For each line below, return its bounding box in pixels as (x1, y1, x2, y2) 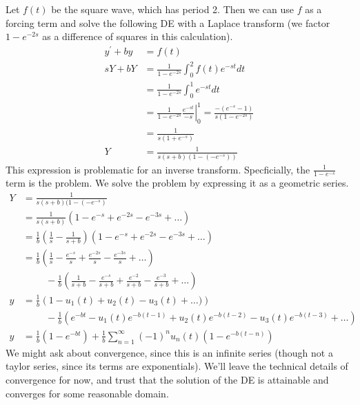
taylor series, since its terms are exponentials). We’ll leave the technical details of (6, 359, 348, 373)
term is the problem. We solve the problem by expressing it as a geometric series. (6, 176, 349, 190)
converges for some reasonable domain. (6, 386, 169, 400)
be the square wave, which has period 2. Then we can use (51, 2, 294, 16)
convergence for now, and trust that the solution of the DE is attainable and (6, 373, 329, 386)
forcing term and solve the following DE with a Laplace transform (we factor (6, 15, 330, 30)
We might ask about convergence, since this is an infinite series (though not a (6, 345, 333, 359)
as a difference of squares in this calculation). (42, 29, 233, 44)
